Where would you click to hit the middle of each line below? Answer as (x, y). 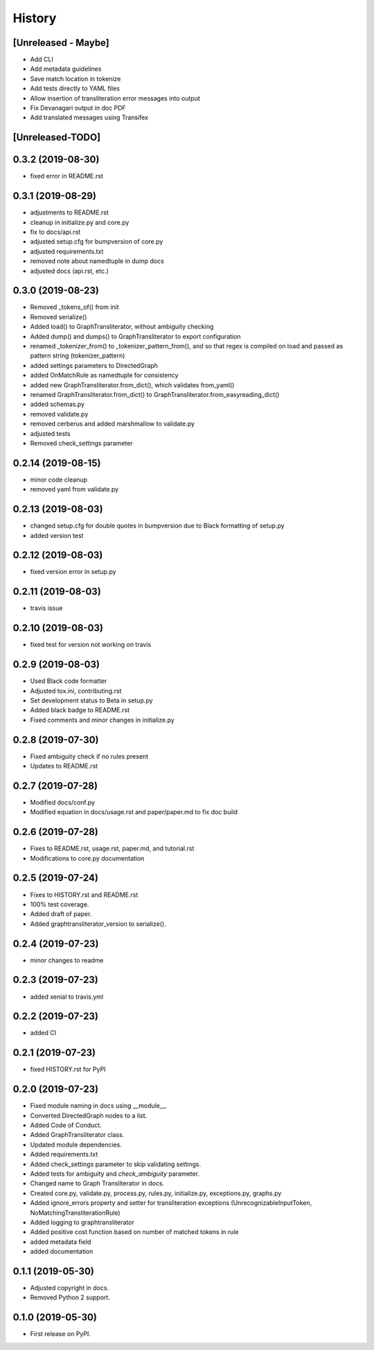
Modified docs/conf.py (62, 802)
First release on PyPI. (61, 1334)
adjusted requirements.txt (67, 251)
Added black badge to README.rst (80, 710)
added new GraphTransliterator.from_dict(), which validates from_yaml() (132, 385)
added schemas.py (57, 404)
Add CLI (42, 60)
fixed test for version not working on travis (91, 645)
